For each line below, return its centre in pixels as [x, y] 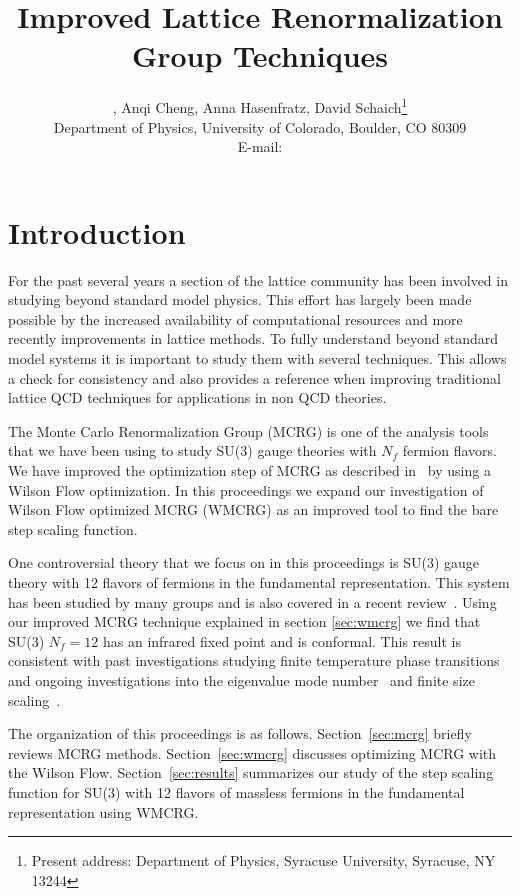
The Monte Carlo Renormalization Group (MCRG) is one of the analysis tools [248, 430]
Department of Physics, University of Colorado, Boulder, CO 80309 [260, 126]
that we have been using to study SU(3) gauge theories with [192, 450]
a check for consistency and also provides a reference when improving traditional [254, 377]
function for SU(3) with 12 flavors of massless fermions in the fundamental [236, 791]
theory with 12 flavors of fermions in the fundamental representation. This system [259, 582]
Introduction [97, 231]
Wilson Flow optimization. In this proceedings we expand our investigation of [246, 489]
